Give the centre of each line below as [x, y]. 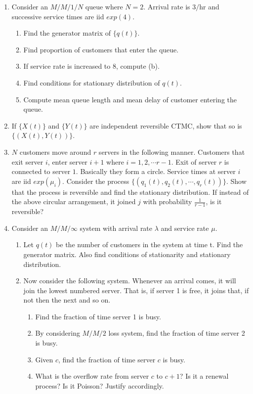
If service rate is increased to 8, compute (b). [91, 66]
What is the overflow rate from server [92, 376]
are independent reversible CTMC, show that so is [166, 125]
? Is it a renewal [204, 376]
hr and [209, 6]
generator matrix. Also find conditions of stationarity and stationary [127, 254]
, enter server [67, 161]
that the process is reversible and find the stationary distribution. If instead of [130, 192]
